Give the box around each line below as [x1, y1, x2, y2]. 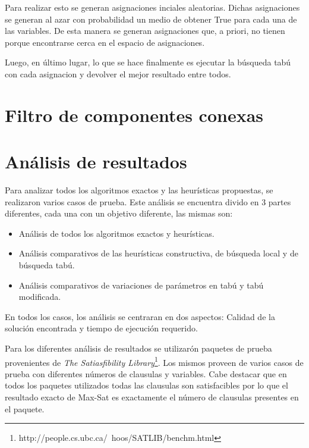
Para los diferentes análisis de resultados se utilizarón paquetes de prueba [5, 342, 272, 354]
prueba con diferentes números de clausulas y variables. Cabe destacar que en [5, 367, 287, 380]
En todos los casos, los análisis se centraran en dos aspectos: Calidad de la [5, 310, 275, 322]
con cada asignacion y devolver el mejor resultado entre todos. [5, 67, 231, 80]
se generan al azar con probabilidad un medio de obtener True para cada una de [5, 12, 297, 25]
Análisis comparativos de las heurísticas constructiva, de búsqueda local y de [18, 247, 298, 259]
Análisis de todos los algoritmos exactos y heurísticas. [18, 227, 215, 239]
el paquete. [5, 402, 45, 415]
